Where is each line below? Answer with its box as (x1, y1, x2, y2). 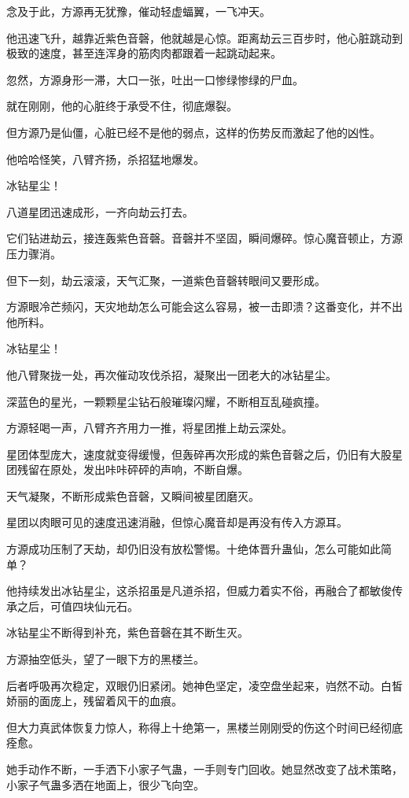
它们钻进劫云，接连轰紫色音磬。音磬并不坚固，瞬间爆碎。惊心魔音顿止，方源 (6, 230, 403, 246)
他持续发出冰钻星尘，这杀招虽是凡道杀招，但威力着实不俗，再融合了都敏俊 (6, 582, 392, 599)
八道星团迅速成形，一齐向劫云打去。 (6, 203, 193, 220)
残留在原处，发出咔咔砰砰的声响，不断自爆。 (17, 461, 249, 478)
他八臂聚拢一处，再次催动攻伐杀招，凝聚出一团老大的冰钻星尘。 (6, 366, 337, 382)
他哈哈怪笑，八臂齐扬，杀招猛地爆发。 (6, 150, 204, 167)
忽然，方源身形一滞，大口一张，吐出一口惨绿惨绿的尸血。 (6, 71, 304, 87)
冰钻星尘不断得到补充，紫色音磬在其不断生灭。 (6, 624, 249, 641)
